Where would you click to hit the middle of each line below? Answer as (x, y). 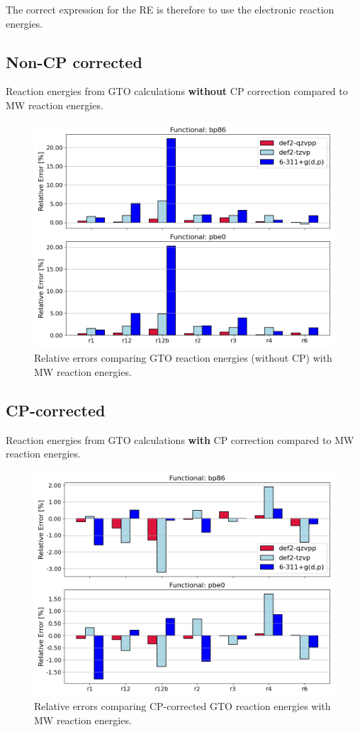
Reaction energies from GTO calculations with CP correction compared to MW (180, 439)
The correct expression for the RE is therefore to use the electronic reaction (170, 9)
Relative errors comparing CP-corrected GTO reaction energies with (182, 706)
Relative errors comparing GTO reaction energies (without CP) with (183, 358)
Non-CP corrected (74, 61)
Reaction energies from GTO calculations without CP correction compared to (177, 91)
